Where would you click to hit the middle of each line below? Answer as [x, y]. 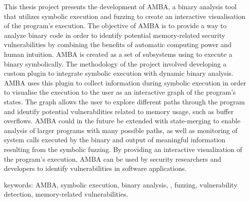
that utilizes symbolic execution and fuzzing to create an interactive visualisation [125, 16]
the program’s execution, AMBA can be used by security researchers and [113, 159]
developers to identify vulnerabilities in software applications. [95, 168]
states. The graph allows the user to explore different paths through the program [125, 101]
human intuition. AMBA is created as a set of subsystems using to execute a [118, 54]
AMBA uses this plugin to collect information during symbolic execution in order [125, 82]
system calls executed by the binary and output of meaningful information [115, 140]
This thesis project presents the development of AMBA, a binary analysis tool [120, 6]
